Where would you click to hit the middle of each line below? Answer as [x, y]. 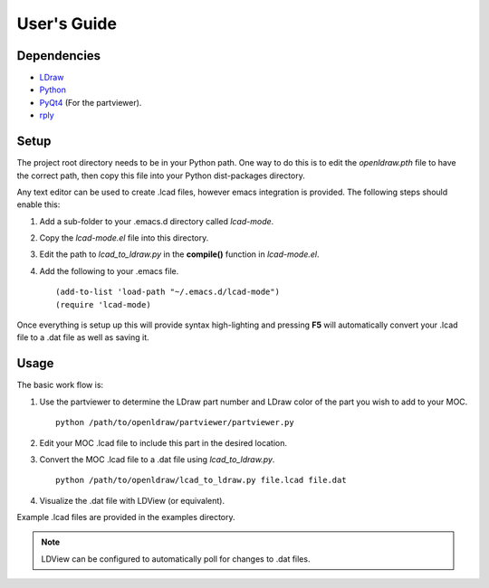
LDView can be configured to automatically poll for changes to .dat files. [176, 559]
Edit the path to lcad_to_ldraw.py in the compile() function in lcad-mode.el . [180, 254]
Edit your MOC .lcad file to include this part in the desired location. [163, 442]
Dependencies [59, 56]
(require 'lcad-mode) [103, 304]
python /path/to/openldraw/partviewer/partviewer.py [175, 422]
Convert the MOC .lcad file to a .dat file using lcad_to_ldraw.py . [157, 459]
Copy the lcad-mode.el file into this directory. [124, 238]
